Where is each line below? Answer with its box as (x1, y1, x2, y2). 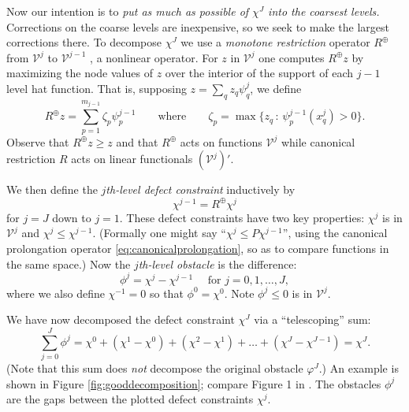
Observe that (6, 133, 69, 150)
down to (52, 209, 91, 225)
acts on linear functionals (71, 150, 193, 167)
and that (116, 133, 158, 150)
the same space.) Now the (6, 255, 131, 272)
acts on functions (180, 133, 262, 150)
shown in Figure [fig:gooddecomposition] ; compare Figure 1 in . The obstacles (6, 375, 381, 392)
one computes (258, 49, 325, 65)
